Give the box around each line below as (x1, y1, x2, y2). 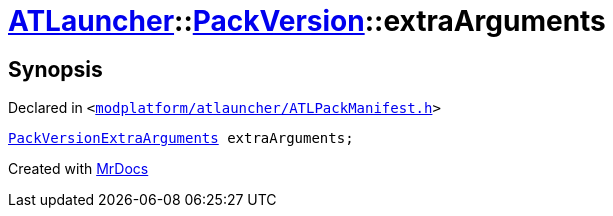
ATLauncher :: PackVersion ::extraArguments (8, 4, 606, 38)
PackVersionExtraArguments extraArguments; (8, 130, 354, 147)
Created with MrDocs (8, 160, 149, 178)
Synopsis (8, 56, 103, 82)
